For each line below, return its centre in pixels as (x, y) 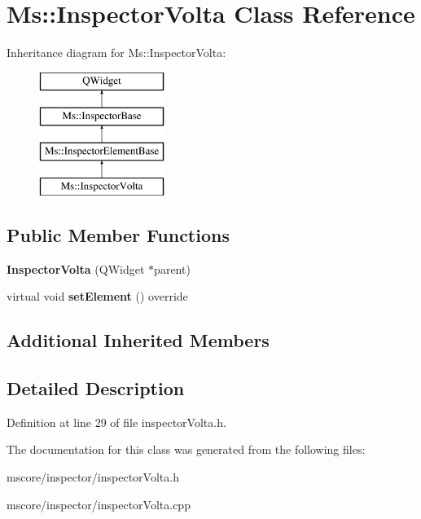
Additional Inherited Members (138, 340)
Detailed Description (96, 388)
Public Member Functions (118, 234)
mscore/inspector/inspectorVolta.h (93, 477)
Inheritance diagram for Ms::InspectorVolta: (116, 53)
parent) (172, 268)
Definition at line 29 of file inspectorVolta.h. (116, 422)
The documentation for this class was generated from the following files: (186, 449)
